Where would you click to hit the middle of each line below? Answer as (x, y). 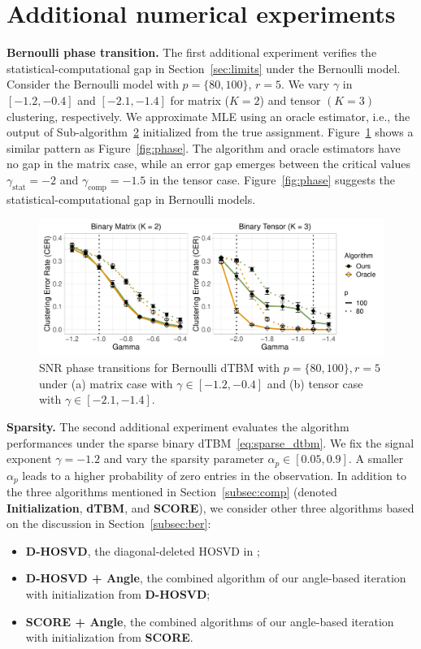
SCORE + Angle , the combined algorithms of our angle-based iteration (210, 621)
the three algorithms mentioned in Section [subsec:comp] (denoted (172, 492)
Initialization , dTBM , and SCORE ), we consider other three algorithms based (210, 507)
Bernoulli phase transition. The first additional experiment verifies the (192, 52)
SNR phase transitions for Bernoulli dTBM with (160, 368)
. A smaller (376, 459)
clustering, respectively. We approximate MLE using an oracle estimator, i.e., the (208, 116)
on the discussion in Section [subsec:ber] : (109, 524)
